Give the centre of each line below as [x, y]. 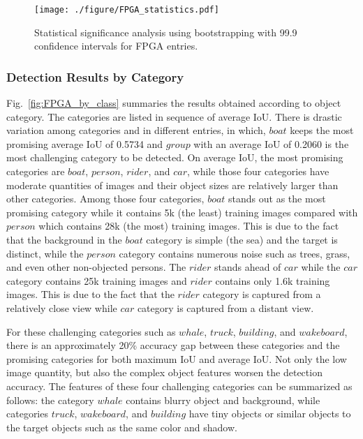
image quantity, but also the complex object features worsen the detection [164, 372]
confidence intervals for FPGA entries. [116, 46]
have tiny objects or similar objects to [270, 414]
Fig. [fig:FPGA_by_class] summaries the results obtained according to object [174, 103]
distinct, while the [45, 253]
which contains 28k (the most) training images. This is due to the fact [189, 226]
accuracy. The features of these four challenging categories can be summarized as [179, 386]
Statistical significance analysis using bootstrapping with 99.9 [166, 32]
